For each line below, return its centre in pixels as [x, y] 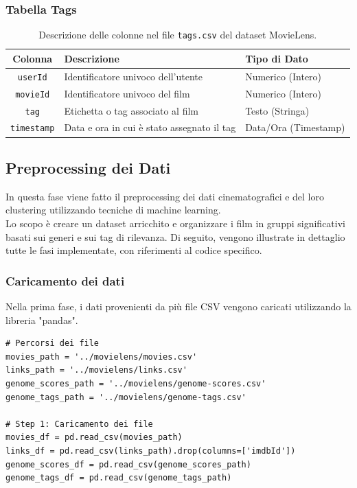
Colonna [33, 58]
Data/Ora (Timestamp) [295, 127]
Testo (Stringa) [277, 110]
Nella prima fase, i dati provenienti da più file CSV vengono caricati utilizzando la [178, 306]
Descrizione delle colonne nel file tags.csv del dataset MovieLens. [178, 35]
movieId [33, 94]
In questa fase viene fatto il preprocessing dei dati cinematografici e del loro [165, 196]
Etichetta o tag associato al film [131, 110]
